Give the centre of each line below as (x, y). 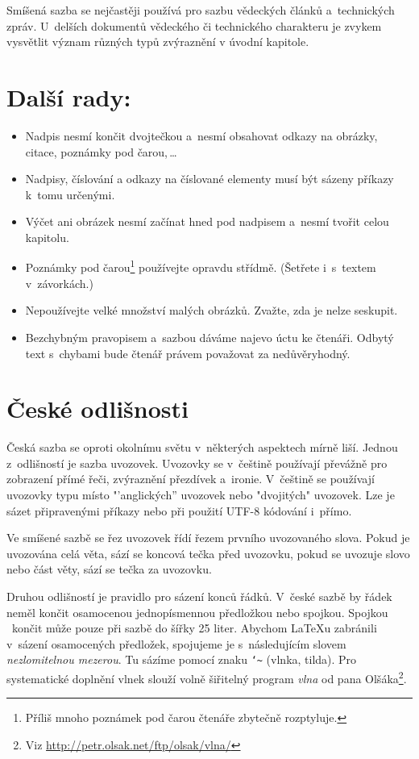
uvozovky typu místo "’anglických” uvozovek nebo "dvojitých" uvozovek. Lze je (201, 494)
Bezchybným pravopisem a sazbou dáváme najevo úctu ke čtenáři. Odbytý (209, 337)
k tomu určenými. (70, 194)
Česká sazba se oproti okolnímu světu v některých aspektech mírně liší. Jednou (202, 447)
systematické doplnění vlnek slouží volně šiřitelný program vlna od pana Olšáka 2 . (207, 677)
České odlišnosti (97, 409)
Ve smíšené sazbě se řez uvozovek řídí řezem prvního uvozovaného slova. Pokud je (208, 538)
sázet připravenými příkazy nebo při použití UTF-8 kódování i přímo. (179, 510)
